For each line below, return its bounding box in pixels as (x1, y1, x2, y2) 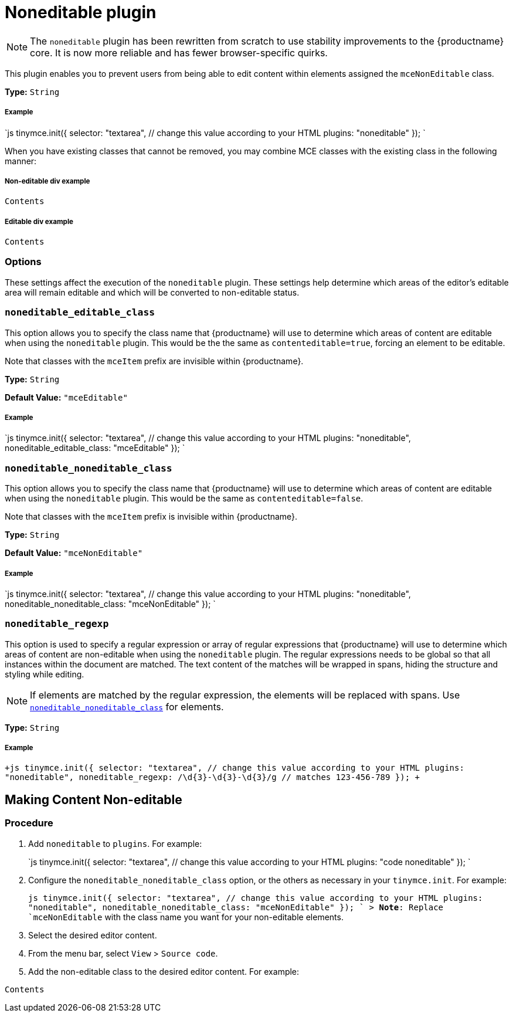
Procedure (5, 817, 53, 829)
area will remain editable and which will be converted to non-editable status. (5, 287, 300, 297)
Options (5, 256, 42, 268)
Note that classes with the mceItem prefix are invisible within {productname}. (5, 355, 304, 366)
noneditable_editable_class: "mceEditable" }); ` (5, 443, 185, 453)
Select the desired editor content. (28, 930, 157, 940)
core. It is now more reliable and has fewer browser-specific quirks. (30, 46, 328, 59)
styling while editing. (5, 669, 84, 679)
